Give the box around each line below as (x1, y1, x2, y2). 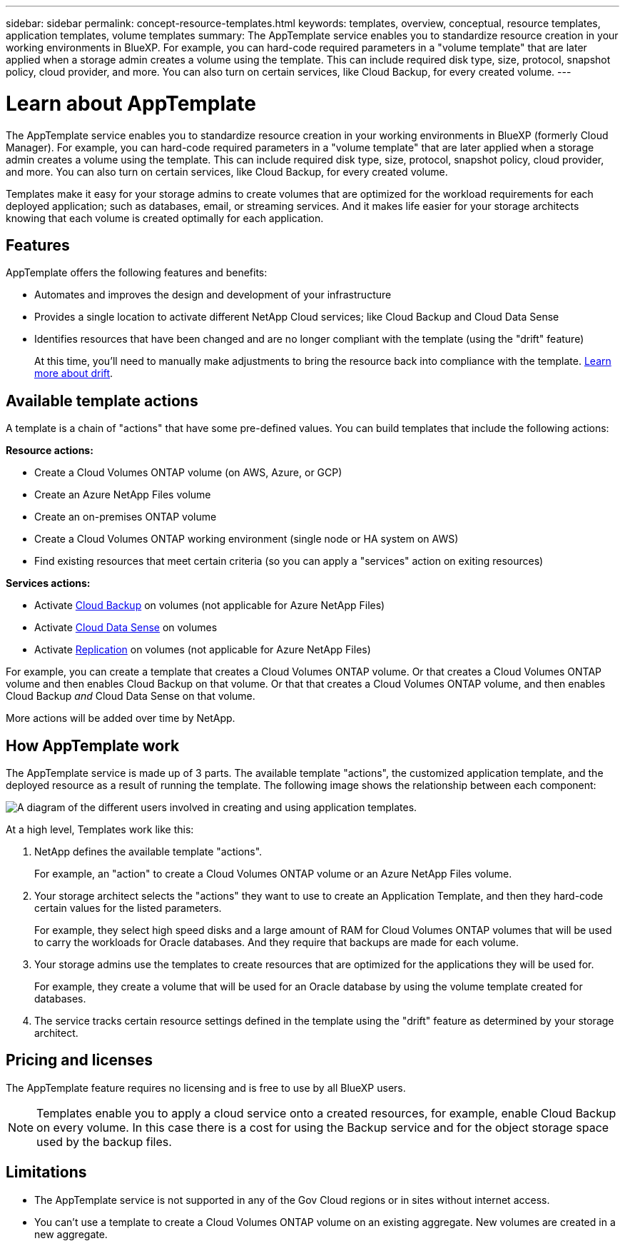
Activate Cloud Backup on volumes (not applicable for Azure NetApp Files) (34, 599, 385, 612)
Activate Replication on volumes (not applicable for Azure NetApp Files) (34, 643, 371, 656)
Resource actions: (6, 444, 93, 457)
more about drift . (34, 367, 113, 380)
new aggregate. (34, 1227, 108, 1240)
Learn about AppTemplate (6, 91, 257, 116)
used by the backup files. (36, 1134, 172, 1149)
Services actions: (6, 577, 91, 590)
